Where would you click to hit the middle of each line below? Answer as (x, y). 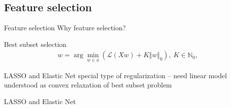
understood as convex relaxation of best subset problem (88, 85)
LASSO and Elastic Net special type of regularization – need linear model (115, 75)
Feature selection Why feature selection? (65, 28)
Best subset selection (35, 44)
